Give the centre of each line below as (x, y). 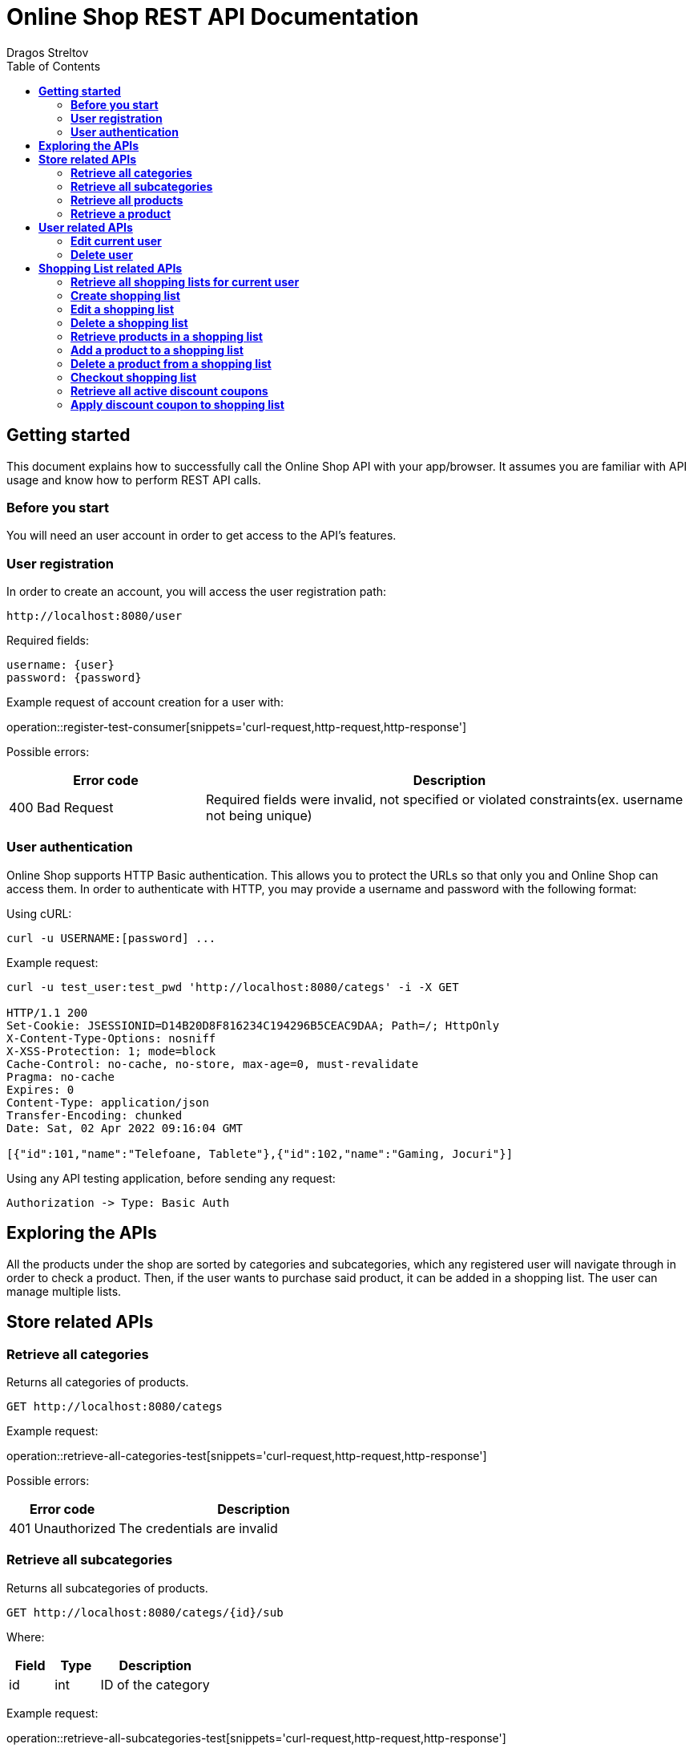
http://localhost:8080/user (95, 616)
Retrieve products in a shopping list (167, 336)
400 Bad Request (61, 808)
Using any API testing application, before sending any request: (171, 1178)
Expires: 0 (40, 1089)
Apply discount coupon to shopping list (177, 404)
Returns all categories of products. (98, 1382)
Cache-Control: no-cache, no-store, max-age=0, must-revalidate (213, 1064)
